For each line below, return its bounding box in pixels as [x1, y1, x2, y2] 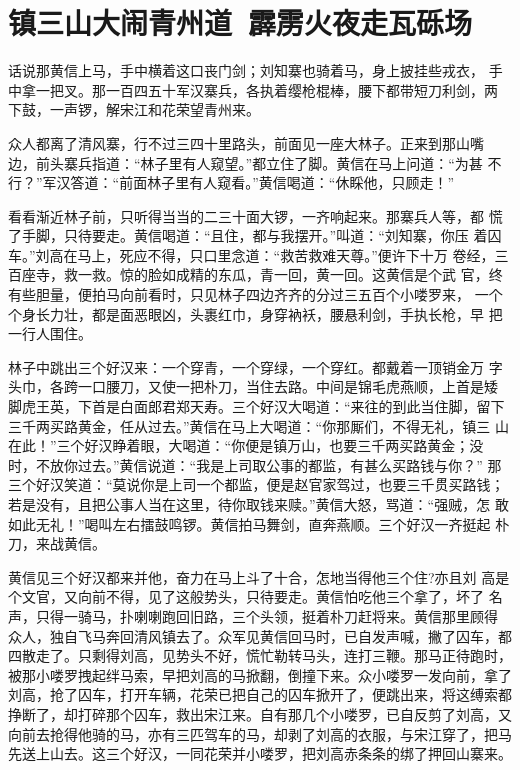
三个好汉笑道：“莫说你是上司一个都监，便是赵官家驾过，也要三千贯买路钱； [8, 474, 505, 495]
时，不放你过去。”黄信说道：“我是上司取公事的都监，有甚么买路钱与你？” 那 [8, 454, 502, 475]
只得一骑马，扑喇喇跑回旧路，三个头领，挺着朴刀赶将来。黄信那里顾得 [35, 605, 498, 626]
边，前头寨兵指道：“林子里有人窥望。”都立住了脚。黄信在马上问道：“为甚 [8, 152, 483, 173]
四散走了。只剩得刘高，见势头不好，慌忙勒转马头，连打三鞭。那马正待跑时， [8, 645, 512, 666]
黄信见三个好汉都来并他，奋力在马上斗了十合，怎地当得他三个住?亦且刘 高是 [8, 566, 510, 587]
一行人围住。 [8, 323, 92, 344]
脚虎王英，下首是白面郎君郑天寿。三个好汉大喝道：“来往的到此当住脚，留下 [8, 396, 505, 417]
